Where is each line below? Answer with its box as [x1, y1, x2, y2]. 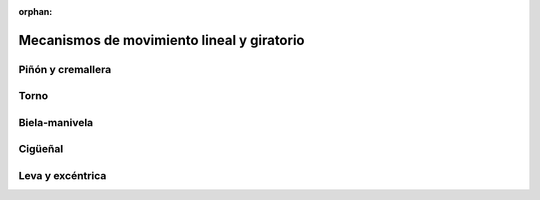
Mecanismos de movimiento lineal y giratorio [18, 31, 305, 49]
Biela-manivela [18, 115, 94, 129]
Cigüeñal [18, 142, 64, 156]
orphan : [18, 6, 53, 17]
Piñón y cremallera [18, 62, 112, 76]
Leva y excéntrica [18, 169, 107, 183]
